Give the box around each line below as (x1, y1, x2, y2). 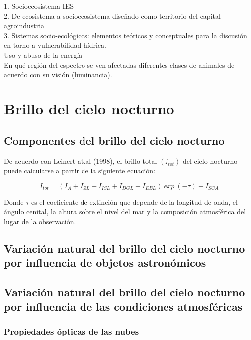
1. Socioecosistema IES (4, 1, 74, 11)
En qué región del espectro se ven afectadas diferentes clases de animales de (4, 59, 235, 70)
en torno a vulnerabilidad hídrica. (4, 40, 106, 50)
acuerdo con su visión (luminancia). (4, 69, 112, 80)
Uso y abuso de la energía (4, 49, 83, 60)
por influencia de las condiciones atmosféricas (4, 299, 243, 314)
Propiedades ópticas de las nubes (4, 325, 139, 337)
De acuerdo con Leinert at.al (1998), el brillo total (4, 156, 157, 166)
